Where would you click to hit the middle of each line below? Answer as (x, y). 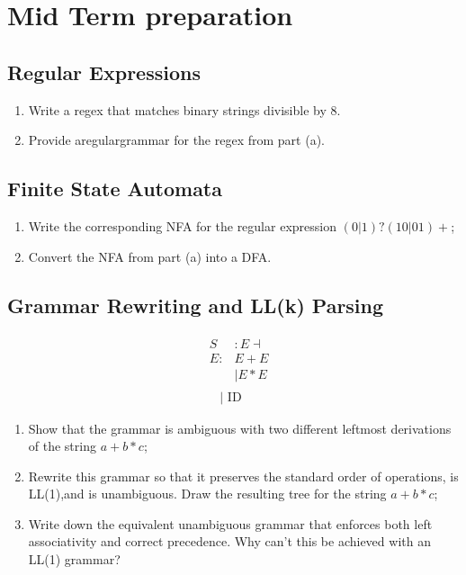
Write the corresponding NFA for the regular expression (182, 225)
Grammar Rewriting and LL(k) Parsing (196, 305)
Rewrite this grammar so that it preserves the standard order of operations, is (243, 476)
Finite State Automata (115, 189)
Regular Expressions (104, 72)
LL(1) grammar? (74, 559)
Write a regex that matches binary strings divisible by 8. (184, 109)
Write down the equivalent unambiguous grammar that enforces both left (230, 523)
